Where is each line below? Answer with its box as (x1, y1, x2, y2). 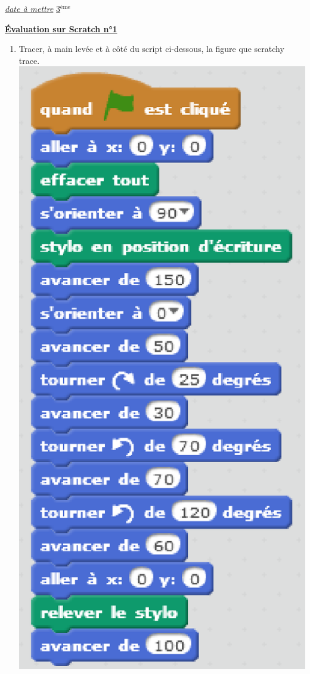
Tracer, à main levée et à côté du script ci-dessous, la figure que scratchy (18, 42, 284, 55)
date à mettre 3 (5, 2, 61, 14)
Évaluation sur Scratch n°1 (5, 22, 117, 35)
